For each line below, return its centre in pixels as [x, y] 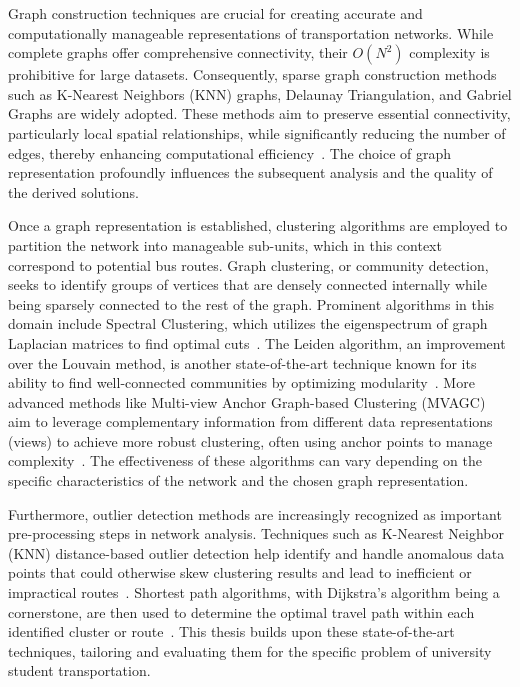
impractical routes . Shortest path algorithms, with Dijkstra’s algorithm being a [254, 592]
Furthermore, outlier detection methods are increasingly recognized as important [255, 513]
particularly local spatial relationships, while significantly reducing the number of [257, 132]
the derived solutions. [73, 191]
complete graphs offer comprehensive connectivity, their [178, 52]
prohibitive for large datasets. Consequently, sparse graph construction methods [252, 74]
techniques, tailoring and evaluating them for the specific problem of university [250, 650]
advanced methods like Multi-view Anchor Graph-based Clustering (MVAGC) [247, 401]
